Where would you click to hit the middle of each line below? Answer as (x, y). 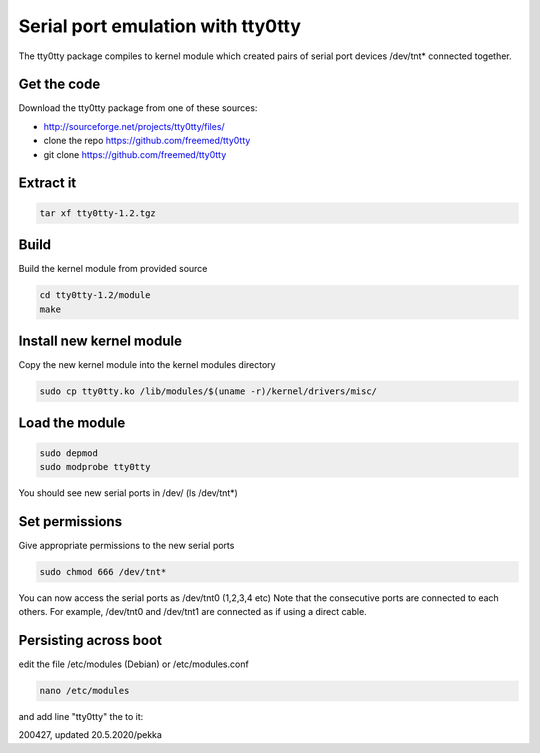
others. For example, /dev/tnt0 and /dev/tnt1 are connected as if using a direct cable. (192, 612)
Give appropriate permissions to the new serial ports (126, 545)
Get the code (59, 84)
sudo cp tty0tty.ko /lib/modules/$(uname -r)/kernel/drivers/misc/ (208, 391)
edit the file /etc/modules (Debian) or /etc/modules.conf (133, 664)
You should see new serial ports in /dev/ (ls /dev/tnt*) (128, 492)
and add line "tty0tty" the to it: (81, 717)
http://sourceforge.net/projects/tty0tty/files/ (134, 126)
